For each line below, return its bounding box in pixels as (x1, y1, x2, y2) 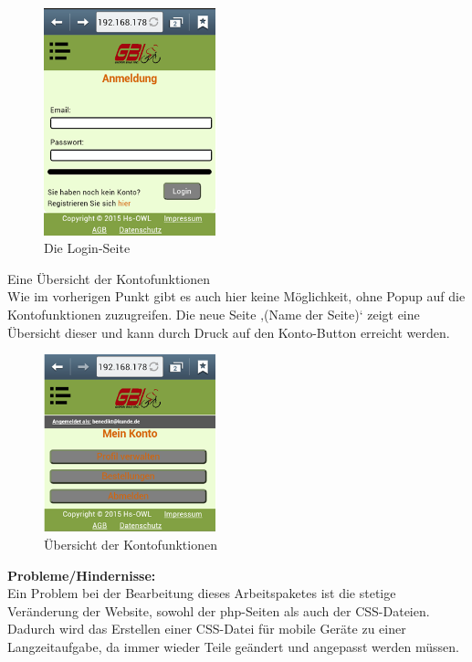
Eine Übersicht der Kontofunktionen (7, 268, 211, 288)
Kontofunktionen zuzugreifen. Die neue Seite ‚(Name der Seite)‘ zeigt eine (7, 304, 420, 323)
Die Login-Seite (44, 238, 131, 257)
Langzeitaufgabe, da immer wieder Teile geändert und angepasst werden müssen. (7, 637, 459, 657)
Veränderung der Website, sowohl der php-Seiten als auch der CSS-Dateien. (7, 601, 430, 620)
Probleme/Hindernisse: (7, 565, 156, 584)
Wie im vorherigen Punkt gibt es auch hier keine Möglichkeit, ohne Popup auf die (7, 287, 466, 306)
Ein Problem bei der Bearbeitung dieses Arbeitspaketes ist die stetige (7, 583, 396, 603)
